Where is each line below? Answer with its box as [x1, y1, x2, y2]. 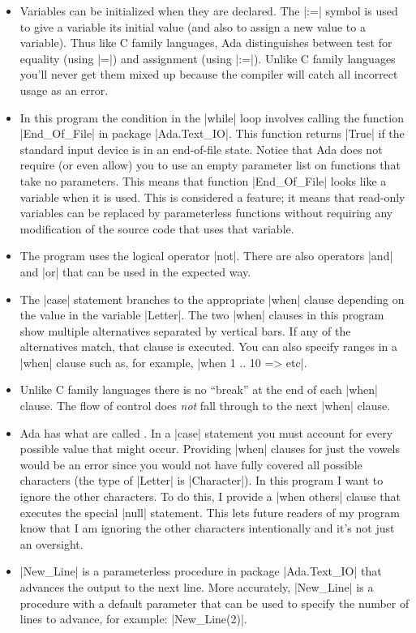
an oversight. [19, 535, 84, 552]
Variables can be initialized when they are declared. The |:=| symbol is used [19, 2, 398, 19]
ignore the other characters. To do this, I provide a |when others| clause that [19, 488, 401, 505]
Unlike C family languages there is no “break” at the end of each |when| [19, 381, 379, 398]
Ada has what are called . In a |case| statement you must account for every [19, 424, 393, 441]
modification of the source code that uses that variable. [19, 220, 294, 237]
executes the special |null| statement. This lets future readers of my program [19, 503, 400, 520]
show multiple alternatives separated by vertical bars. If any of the [19, 322, 351, 339]
